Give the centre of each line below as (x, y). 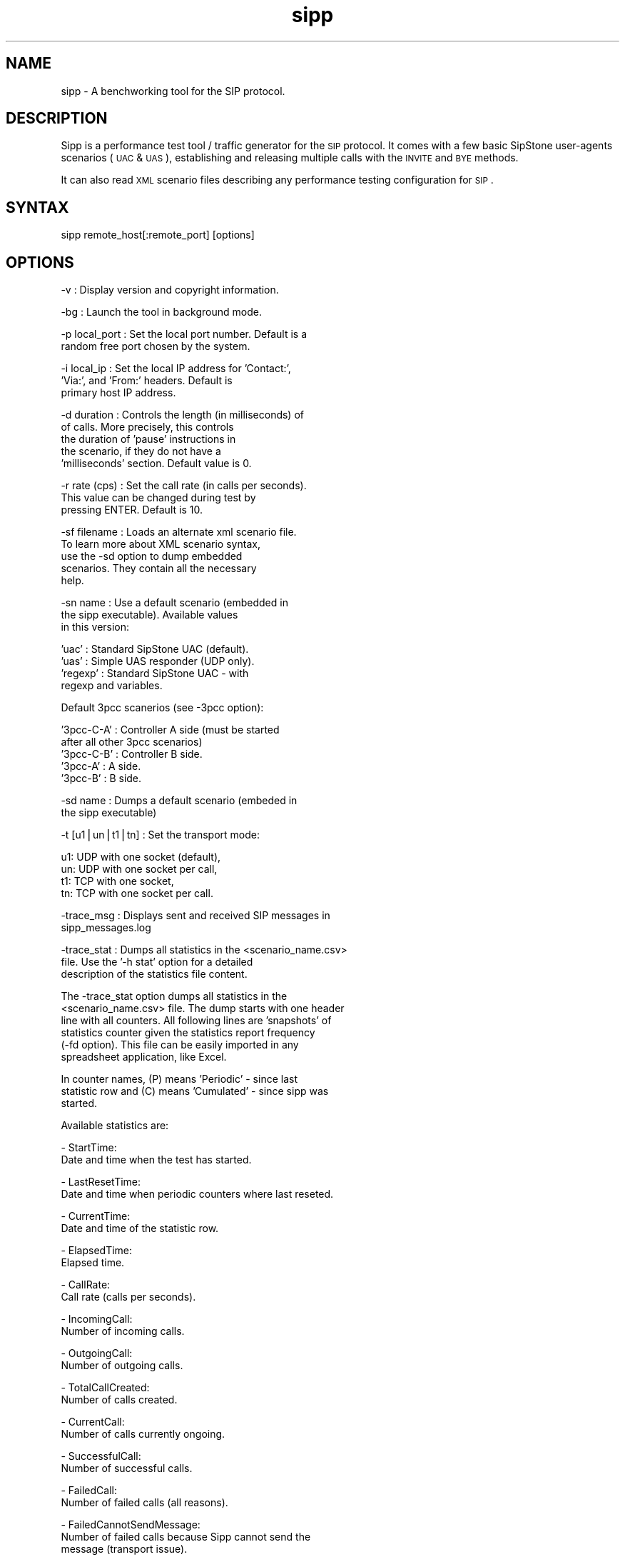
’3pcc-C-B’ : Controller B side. (132, 754)
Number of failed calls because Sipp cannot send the (186, 1537)
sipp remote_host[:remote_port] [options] (158, 235)
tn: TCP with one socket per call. (137, 893)
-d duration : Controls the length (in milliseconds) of (182, 415)
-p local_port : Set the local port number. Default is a (184, 334)
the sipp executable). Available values (149, 615)
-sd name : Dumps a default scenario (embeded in (179, 801)
